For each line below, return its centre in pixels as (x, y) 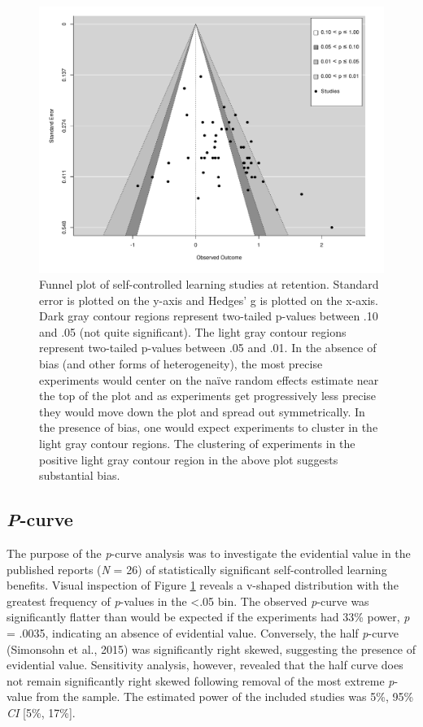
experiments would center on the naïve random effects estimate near (209, 379)
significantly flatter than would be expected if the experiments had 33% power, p (208, 617)
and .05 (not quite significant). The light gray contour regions (193, 331)
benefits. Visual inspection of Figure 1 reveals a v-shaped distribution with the (203, 585)
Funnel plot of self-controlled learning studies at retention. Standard (209, 284)
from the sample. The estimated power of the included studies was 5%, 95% (225, 697)
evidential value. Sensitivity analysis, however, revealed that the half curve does (205, 665)
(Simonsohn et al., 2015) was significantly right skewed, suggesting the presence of (211, 649)
